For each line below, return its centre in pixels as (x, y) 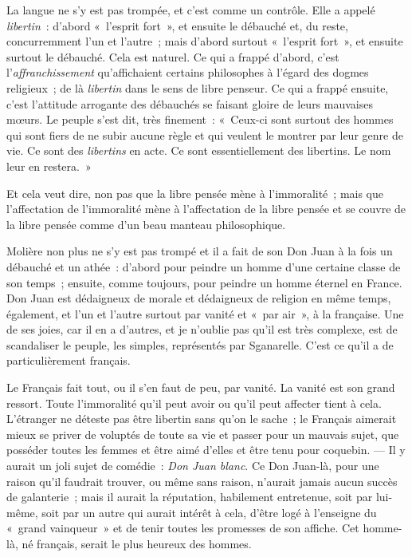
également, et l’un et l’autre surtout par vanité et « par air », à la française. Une (205, 313)
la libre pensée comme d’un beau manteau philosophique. (146, 224)
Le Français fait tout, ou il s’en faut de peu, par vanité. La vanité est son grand (201, 387)
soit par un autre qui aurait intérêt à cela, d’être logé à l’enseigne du (209, 512)
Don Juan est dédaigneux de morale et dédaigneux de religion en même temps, (199, 298)
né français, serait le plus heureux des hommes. (137, 543)
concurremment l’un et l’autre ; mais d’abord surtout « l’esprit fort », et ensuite (205, 41)
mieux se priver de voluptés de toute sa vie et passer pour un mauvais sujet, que (203, 434)
